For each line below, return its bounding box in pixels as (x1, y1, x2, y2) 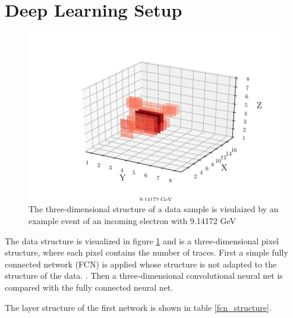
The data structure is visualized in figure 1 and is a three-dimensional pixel (5, 234, 279, 247)
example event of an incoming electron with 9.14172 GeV (29, 214, 236, 226)
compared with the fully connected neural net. (5, 281, 174, 293)
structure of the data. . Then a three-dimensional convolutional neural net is (5, 269, 283, 282)
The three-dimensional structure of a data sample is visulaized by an (29, 203, 279, 215)
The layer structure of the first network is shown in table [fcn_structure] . (5, 301, 272, 313)
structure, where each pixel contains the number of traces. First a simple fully (5, 246, 288, 259)
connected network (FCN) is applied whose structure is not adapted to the (5, 257, 277, 270)
